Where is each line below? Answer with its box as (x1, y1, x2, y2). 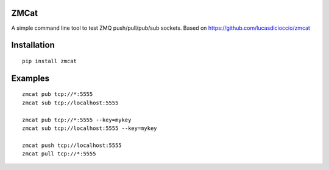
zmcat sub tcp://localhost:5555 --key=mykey (22, 124, 158, 132)
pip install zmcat (22, 58, 77, 64)
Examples (11, 73, 50, 83)
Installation (11, 40, 55, 50)
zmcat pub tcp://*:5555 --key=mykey (22, 116, 132, 123)
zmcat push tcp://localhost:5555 (22, 141, 122, 149)
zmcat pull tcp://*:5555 (22, 151, 96, 157)
